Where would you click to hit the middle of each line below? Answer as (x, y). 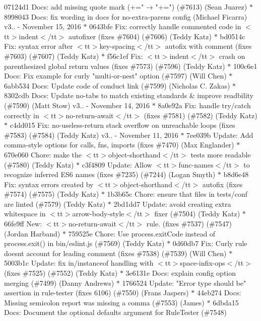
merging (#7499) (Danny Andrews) (59, 283)
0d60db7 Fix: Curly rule (210, 243)
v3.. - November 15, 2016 (43, 26)
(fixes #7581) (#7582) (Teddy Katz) (201, 115)
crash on (232, 56)
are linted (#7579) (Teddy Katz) (55, 204)
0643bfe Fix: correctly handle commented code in (165, 26)
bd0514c (233, 36)
